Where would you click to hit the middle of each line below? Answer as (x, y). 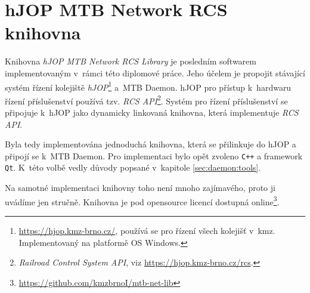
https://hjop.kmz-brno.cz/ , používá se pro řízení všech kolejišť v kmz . (147, 230)
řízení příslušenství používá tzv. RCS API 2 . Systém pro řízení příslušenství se (146, 100)
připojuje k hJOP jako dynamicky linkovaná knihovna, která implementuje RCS (152, 112)
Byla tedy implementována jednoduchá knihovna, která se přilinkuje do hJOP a (151, 144)
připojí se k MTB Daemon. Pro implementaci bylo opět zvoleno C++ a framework (154, 155)
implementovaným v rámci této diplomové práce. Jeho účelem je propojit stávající (155, 73)
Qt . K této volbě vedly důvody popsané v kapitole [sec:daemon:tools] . (133, 167)
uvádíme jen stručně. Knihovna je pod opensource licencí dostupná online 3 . (142, 201)
